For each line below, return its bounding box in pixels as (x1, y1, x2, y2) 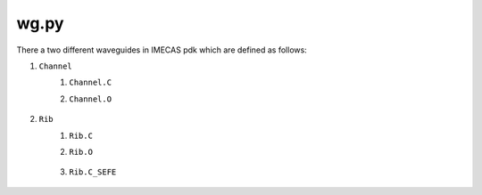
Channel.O (69, 93, 112, 104)
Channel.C (69, 77, 112, 88)
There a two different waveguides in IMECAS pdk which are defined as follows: (16, 45, 307, 55)
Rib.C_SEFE (69, 167, 117, 177)
